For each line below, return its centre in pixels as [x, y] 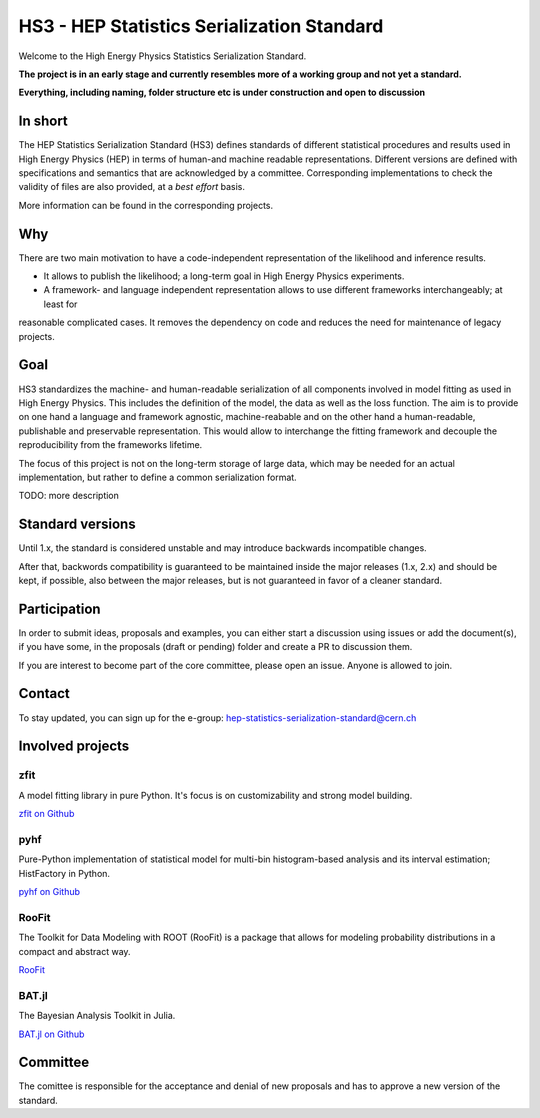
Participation [59, 608]
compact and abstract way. [74, 951]
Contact [44, 693]
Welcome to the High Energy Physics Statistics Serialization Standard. [162, 56]
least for [60, 304]
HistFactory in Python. [64, 873]
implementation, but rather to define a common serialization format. [157, 477]
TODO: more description [69, 496]
